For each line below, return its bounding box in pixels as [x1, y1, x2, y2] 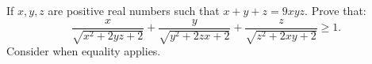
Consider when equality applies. [6, 43, 161, 59]
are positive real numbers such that [48, 2, 220, 18]
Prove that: [311, 2, 366, 18]
